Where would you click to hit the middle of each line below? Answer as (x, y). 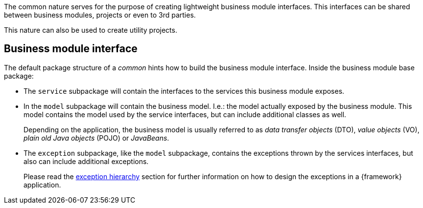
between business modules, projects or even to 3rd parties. (100, 15)
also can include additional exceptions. (86, 161)
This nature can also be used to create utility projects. (91, 30)
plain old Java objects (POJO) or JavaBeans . (96, 138)
